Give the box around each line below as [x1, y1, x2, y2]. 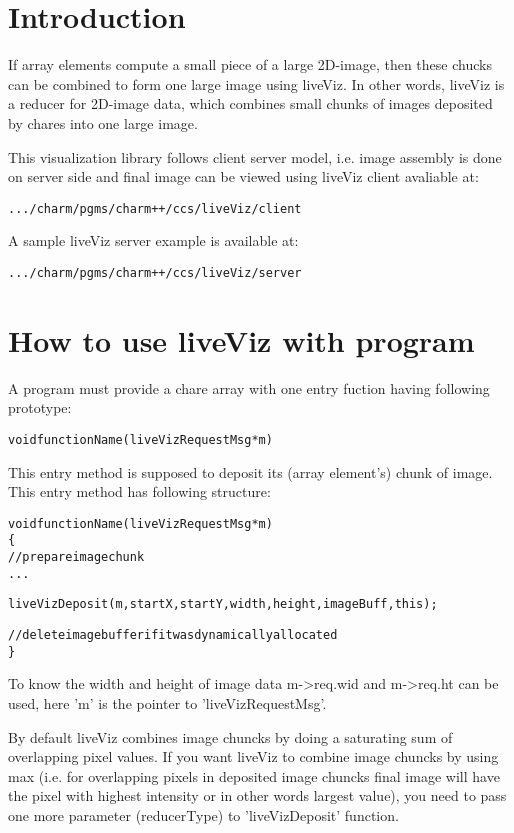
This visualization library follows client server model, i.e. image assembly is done [8, 146, 502, 167]
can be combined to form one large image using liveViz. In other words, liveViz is [8, 73, 505, 94]
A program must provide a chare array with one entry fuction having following [8, 377, 490, 398]
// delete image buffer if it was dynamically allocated [8, 628, 338, 643]
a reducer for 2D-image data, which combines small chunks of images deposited [8, 93, 493, 114]
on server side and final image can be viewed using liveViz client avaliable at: [8, 166, 479, 187]
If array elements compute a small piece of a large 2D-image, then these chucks [8, 54, 492, 75]
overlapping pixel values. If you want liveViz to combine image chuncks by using [8, 746, 499, 767]
